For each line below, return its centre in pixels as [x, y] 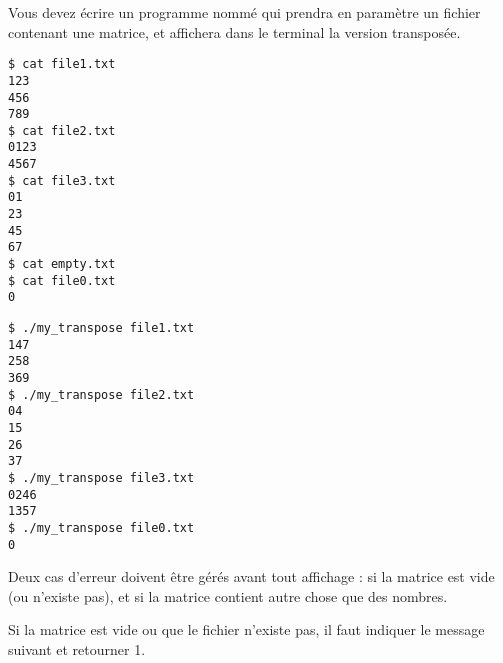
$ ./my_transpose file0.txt [101, 527]
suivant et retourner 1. [77, 649]
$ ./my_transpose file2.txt [101, 394]
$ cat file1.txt [62, 64]
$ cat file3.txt [62, 180]
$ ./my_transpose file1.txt [101, 328]
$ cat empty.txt [62, 264]
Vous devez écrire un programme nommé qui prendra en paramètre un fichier [244, 12]
